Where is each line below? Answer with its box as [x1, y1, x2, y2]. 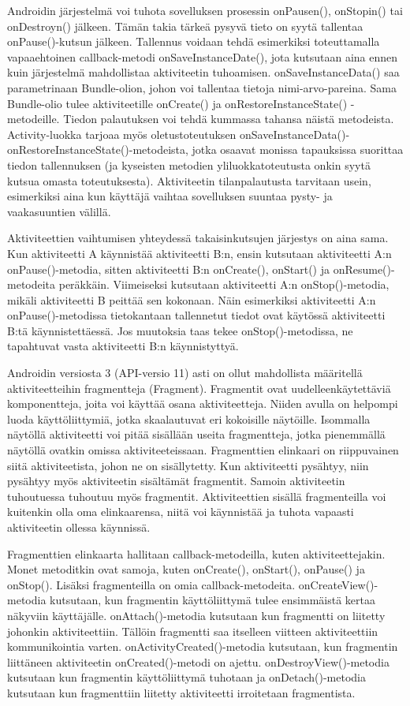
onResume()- [333, 260, 395, 277]
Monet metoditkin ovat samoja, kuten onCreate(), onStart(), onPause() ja [7, 561, 365, 577]
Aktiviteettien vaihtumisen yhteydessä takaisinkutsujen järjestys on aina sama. [7, 230, 389, 246]
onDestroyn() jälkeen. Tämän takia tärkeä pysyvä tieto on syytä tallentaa [7, 17, 363, 34]
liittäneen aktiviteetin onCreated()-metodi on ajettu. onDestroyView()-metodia [7, 653, 389, 670]
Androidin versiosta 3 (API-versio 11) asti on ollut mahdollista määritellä [7, 364, 363, 381]
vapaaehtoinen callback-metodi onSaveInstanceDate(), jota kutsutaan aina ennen [7, 48, 398, 65]
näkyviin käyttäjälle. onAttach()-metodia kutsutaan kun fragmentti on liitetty [7, 607, 386, 623]
